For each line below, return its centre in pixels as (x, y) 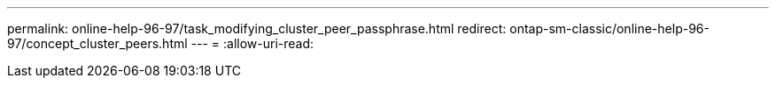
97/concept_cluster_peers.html (97, 43)
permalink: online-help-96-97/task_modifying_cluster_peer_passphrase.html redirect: (257, 28)
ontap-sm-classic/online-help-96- (609, 28)
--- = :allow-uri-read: (252, 43)
